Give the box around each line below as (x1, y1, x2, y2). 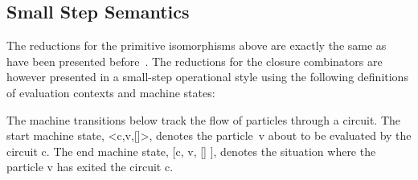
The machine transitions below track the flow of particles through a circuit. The (6, 111, 401, 128)
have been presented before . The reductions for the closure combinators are (6, 52, 383, 69)
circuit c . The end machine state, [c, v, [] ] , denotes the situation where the (6, 142, 376, 159)
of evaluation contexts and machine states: (6, 84, 215, 100)
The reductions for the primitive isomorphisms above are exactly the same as (6, 37, 387, 54)
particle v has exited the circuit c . (6, 158, 174, 175)
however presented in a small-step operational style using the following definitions (6, 68, 408, 85)
